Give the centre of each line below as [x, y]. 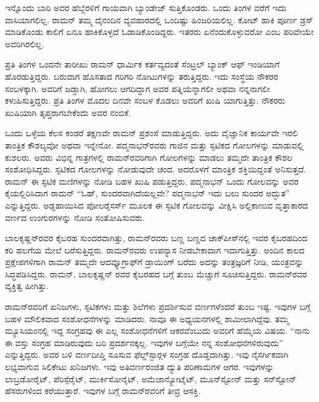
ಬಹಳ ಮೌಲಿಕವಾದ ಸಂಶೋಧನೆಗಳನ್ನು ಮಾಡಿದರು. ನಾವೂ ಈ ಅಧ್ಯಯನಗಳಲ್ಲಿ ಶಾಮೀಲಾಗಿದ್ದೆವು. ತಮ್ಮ [147, 318]
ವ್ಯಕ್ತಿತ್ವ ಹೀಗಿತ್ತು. [27, 286]
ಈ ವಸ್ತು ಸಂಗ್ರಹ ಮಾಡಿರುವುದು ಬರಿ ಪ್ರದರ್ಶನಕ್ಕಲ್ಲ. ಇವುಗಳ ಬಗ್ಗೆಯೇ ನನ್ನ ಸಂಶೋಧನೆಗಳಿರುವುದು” [144, 342]
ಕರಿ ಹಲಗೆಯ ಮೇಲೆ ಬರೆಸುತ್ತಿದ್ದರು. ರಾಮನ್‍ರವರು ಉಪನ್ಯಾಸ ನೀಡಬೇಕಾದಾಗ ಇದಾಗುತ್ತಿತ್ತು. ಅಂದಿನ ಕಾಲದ [155, 249]
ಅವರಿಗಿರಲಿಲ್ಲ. [25, 43]
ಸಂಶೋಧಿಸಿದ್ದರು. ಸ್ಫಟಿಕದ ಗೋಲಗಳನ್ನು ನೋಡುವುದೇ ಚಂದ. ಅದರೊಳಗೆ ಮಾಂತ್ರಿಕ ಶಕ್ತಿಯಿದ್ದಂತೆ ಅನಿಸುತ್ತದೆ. [156, 169]
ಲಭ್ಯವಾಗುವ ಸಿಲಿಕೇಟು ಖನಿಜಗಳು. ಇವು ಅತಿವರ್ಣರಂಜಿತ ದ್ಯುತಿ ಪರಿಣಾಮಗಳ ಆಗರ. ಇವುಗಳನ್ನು [140, 367]
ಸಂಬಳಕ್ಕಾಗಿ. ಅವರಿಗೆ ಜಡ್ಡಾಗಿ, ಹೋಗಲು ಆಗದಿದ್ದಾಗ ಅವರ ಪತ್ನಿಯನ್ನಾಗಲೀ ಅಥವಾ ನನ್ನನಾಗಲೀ [138, 88]
